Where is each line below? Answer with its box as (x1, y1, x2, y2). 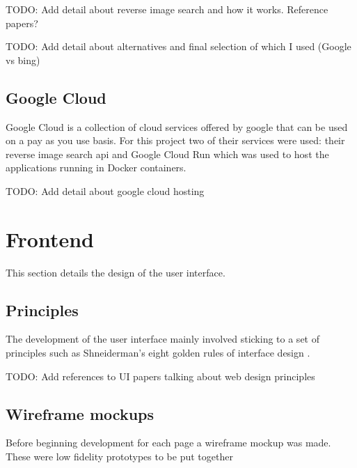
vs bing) (6, 52, 40, 67)
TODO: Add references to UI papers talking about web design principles (6, 368, 315, 383)
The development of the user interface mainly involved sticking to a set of (6, 331, 319, 346)
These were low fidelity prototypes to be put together (6, 449, 233, 464)
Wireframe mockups (6, 403, 154, 424)
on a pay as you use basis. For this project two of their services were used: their (6, 133, 345, 148)
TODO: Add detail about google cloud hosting (6, 183, 205, 198)
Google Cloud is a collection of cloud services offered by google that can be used (6, 119, 348, 134)
